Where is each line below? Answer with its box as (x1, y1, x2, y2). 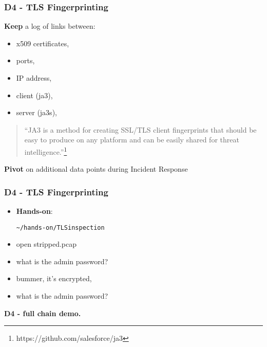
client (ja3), (16, 89, 53, 100)
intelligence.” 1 (24, 144, 67, 157)
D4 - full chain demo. (4, 307, 81, 318)
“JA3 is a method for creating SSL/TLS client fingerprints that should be (24, 124, 257, 135)
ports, (16, 55, 35, 66)
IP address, (16, 72, 52, 83)
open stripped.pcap (16, 239, 77, 249)
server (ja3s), (16, 107, 57, 118)
